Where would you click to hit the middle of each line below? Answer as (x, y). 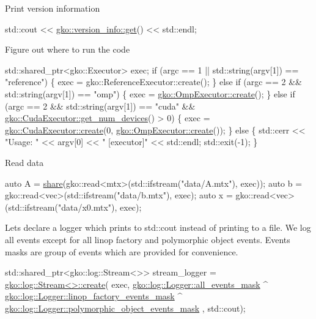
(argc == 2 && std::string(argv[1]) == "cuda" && (100, 106)
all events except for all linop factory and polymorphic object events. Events (148, 239)
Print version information (53, 8)
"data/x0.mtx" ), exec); (100, 207)
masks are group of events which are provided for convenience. (122, 251)
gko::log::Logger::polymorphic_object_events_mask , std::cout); (125, 308)
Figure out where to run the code (68, 49)
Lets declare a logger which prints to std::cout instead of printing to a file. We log (158, 227)
